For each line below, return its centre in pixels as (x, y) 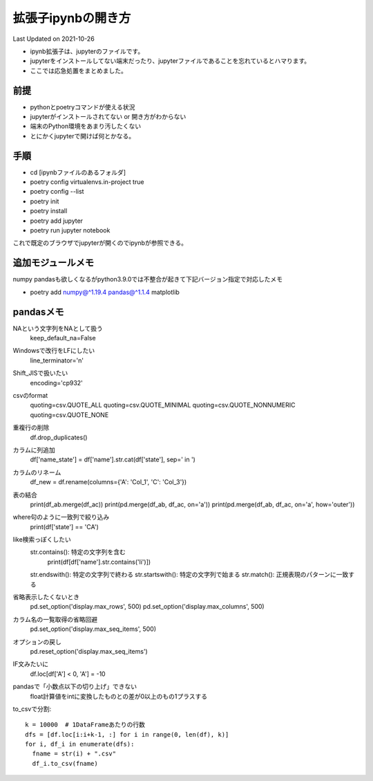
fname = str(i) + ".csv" (74, 754)
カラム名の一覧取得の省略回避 (55, 619)
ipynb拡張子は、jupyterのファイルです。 (87, 51)
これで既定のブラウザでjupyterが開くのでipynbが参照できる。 (100, 243)
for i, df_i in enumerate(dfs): (80, 744)
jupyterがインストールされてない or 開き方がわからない (108, 117)
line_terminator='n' (57, 360)
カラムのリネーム (37, 472)
